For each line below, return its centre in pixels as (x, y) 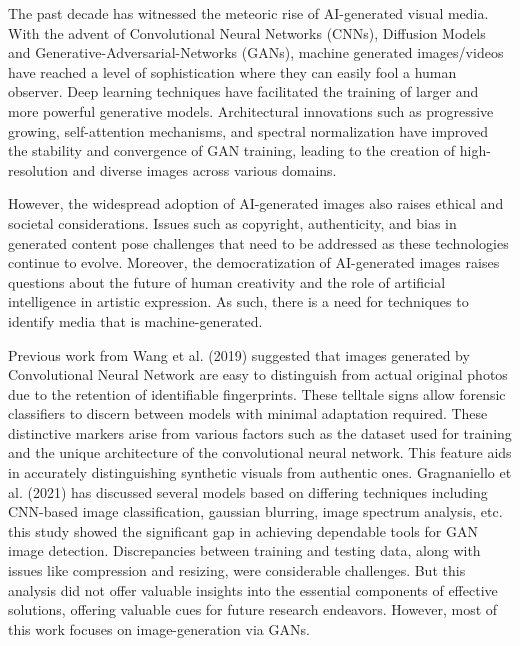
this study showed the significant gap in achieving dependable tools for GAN (243, 530)
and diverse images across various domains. (204, 169)
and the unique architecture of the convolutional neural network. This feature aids (260, 452)
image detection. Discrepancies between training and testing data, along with (244, 550)
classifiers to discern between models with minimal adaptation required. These (248, 413)
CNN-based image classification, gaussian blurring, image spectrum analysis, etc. (255, 511)
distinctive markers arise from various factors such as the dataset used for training (260, 432)
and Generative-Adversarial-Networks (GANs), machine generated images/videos (256, 52)
